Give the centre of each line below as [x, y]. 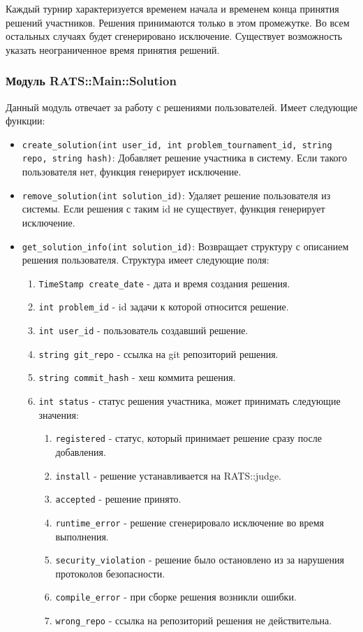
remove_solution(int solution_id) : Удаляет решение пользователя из [176, 195]
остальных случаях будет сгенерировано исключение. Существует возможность [174, 36]
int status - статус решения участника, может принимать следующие [190, 401]
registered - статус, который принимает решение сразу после [189, 438]
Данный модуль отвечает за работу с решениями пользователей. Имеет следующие [182, 107]
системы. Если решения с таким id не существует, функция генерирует [173, 209]
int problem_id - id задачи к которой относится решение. [164, 307]
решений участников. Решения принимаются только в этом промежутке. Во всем [178, 22]
